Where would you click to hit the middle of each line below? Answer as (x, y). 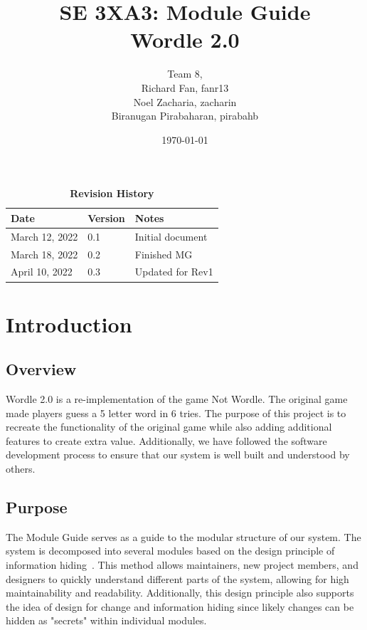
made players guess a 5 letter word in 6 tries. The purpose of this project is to (176, 413)
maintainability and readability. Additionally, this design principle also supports (180, 593)
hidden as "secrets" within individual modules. (106, 620)
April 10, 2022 (42, 272)
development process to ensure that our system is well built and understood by (178, 455)
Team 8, (185, 74)
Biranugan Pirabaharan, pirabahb (185, 116)
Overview (41, 369)
